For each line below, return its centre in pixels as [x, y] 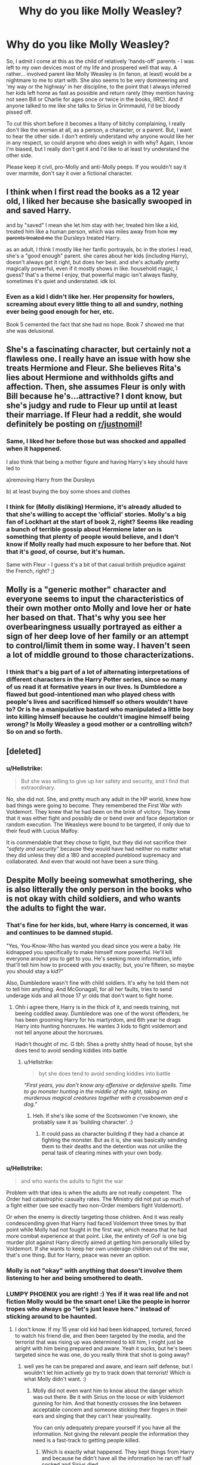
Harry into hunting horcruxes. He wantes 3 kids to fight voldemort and [101, 1026]
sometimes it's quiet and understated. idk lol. [61, 281]
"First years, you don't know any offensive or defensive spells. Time [107, 1085]
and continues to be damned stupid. [60, 933]
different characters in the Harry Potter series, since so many [97, 679]
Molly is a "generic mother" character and [86, 590]
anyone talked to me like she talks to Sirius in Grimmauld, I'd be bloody [93, 105]
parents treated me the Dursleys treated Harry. [64, 238]
